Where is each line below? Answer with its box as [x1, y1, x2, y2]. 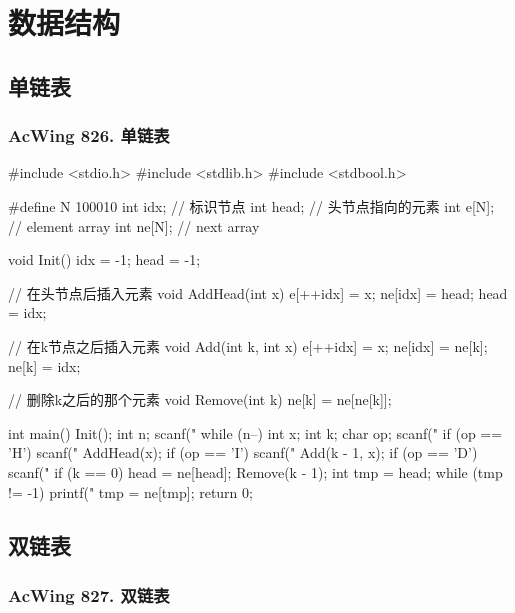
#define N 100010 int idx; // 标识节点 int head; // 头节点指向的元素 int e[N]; [8, 195, 495, 216]
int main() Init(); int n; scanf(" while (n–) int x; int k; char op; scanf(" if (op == [8, 422, 503, 443]
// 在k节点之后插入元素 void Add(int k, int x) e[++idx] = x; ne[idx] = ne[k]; [8, 335, 488, 356]
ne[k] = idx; [8, 355, 81, 376]
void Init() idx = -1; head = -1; [8, 249, 201, 270]
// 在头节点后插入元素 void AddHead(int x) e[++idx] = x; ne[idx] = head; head [8, 282, 508, 303]
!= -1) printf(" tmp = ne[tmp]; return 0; [8, 481, 253, 502]
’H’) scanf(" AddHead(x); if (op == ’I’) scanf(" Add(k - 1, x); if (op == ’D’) [8, 442, 478, 463]
